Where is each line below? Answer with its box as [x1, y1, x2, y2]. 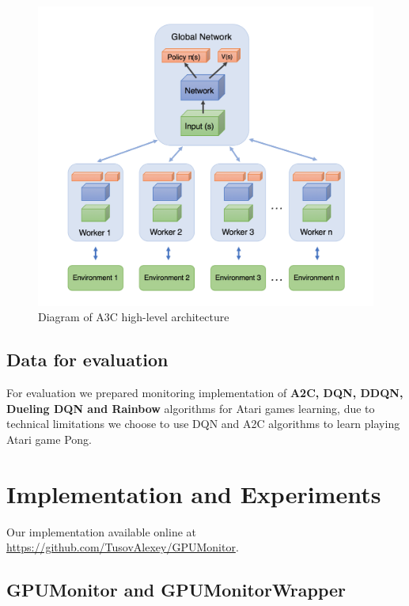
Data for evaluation [6, 347, 169, 372]
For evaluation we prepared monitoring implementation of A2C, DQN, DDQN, [6, 384, 403, 401]
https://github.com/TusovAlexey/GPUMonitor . [6, 539, 239, 555]
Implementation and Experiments [6, 477, 381, 509]
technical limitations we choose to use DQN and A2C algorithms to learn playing [6, 415, 400, 432]
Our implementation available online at [6, 523, 197, 540]
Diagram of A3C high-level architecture [38, 309, 229, 325]
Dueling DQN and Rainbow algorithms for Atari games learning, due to [6, 400, 375, 416]
